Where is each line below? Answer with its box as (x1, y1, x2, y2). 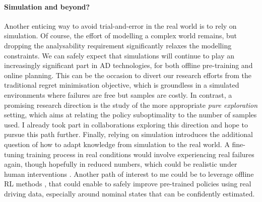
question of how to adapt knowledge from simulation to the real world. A (4, 139, 230, 149)
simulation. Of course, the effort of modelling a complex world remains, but (4, 30, 237, 41)
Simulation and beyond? (4, 1, 90, 12)
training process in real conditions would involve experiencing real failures (26, 149, 254, 159)
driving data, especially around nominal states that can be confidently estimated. (4, 188, 255, 198)
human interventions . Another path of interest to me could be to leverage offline (4, 168, 254, 179)
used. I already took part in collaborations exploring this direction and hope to (4, 119, 248, 129)
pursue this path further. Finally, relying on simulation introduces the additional (4, 129, 253, 140)
